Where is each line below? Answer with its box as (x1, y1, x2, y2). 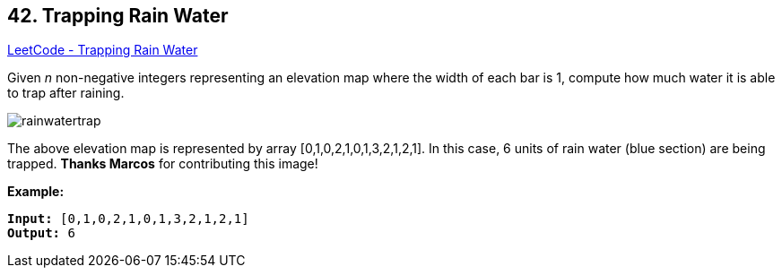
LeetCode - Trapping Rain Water (7, 42, 198, 58)
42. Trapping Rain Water (7, 4, 229, 27)
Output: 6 (7, 226, 75, 241)
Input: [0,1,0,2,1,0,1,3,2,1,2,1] (7, 211, 249, 227)
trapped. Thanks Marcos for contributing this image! (7, 156, 318, 172)
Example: (7, 184, 65, 200)
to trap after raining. (7, 85, 125, 101)
